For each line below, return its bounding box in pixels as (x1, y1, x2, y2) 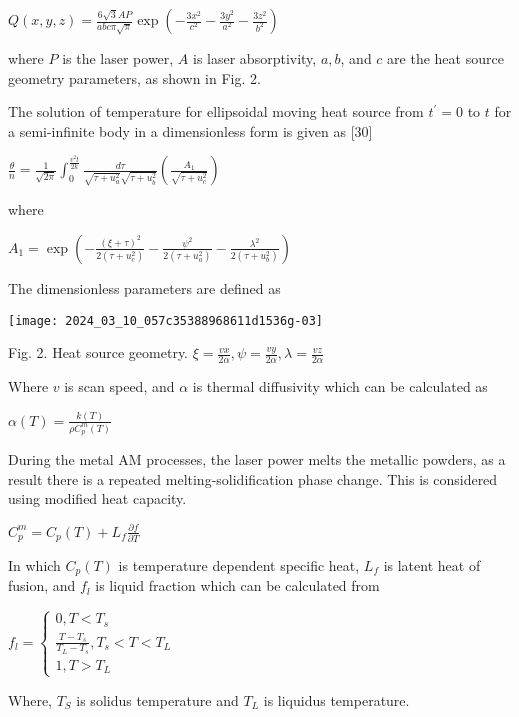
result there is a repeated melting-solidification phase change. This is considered (8, 468, 498, 489)
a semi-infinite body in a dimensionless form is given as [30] (8, 120, 373, 141)
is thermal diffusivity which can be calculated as (192, 376, 488, 397)
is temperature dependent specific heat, (118, 554, 360, 575)
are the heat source (387, 48, 504, 68)
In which (8, 554, 61, 575)
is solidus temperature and (76, 689, 239, 710)
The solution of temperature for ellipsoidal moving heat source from (8, 101, 424, 122)
